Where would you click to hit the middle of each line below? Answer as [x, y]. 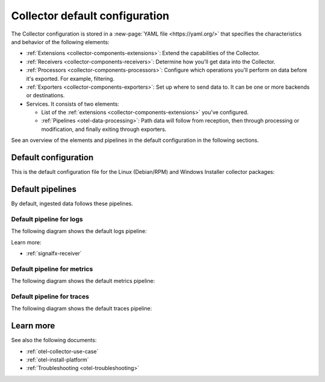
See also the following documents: [54, 340]
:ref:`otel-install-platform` [58, 360]
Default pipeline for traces [50, 296]
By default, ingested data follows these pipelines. [72, 204]
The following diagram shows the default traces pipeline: [82, 308]
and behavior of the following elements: [60, 42]
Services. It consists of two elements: [73, 104]
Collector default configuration [90, 16]
